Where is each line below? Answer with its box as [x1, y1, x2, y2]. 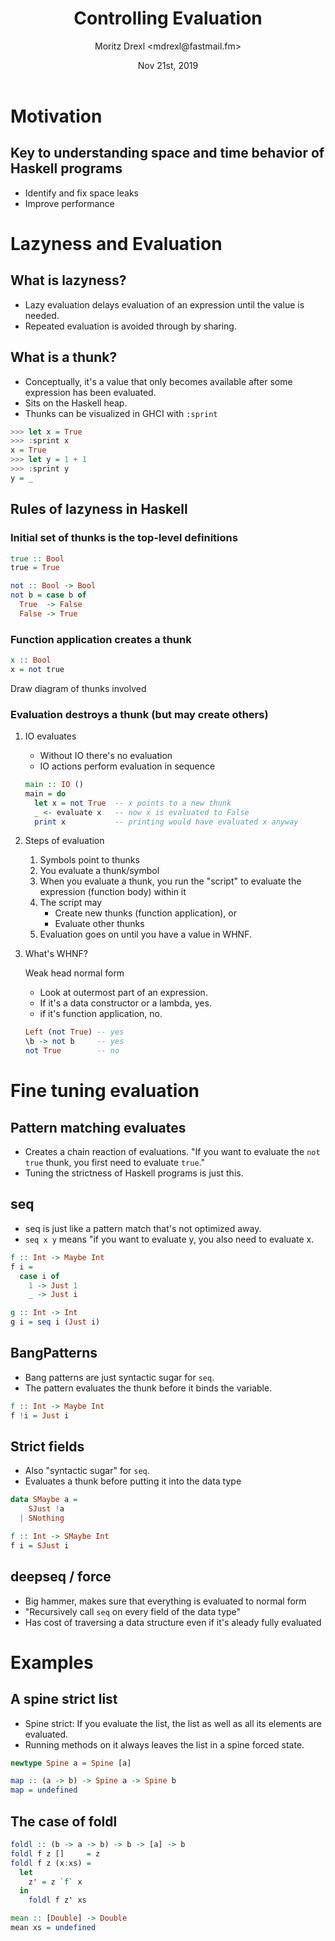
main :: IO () [24, 780, 84, 790]
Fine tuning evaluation [10, 1080, 200, 1102]
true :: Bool [10, 553, 65, 564]
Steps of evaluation [24, 835, 105, 847]
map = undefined [10, 1785, 78, 1796]
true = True [10, 563, 60, 573]
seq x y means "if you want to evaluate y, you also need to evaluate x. [24, 1233, 315, 1245]
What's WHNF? [24, 948, 89, 960]
